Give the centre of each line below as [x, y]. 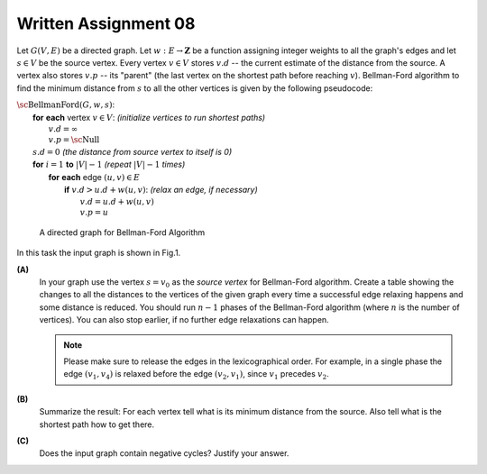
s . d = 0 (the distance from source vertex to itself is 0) [133, 152]
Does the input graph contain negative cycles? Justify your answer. [164, 453]
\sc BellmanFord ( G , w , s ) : [66, 105]
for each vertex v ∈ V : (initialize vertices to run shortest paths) [149, 117]
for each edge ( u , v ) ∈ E [94, 177]
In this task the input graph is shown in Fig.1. [99, 253]
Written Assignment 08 [106, 23]
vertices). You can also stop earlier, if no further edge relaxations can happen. [184, 320]
